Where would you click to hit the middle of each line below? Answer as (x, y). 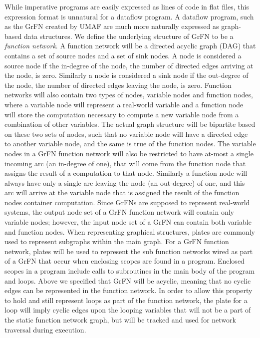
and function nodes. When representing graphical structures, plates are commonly (130, 231)
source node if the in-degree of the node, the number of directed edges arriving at (129, 65)
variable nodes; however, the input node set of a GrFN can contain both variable (128, 222)
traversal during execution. (45, 329)
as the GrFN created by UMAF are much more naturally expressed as (112, 26)
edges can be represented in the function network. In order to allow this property (129, 290)
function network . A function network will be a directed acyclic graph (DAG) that (130, 46)
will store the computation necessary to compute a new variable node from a (122, 114)
